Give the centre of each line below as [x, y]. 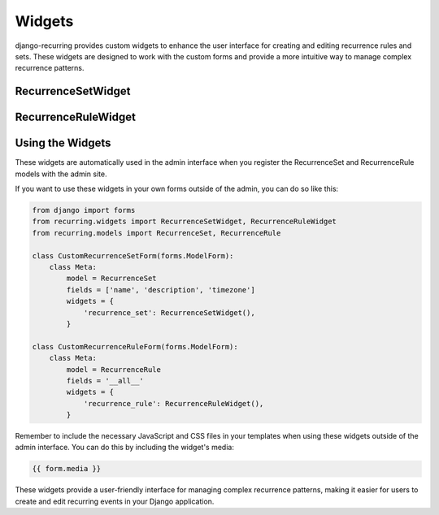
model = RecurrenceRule [114, 369]
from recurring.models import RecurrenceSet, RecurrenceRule [156, 233]
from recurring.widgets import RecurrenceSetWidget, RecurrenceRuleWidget [185, 222]
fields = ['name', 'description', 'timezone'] [161, 290]
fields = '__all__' [105, 381]
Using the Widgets [63, 143]
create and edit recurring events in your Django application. [115, 501]
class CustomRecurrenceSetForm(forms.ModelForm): [133, 255]
